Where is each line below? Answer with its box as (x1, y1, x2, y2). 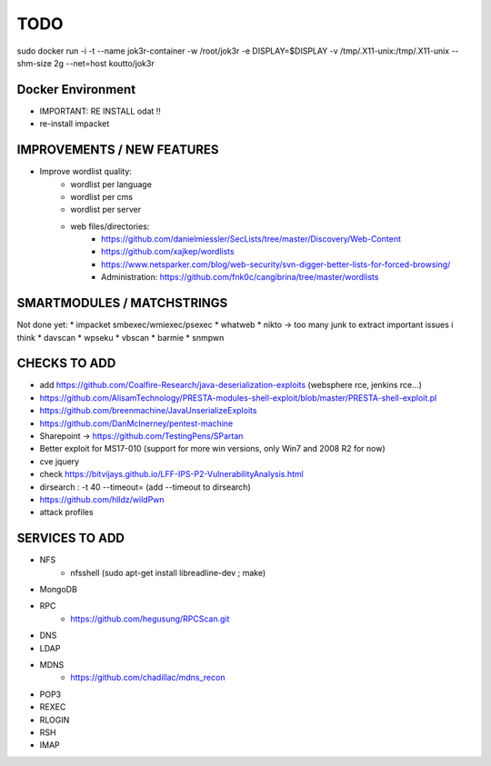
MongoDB (39, 584, 77, 595)
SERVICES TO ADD (16, 531, 125, 546)
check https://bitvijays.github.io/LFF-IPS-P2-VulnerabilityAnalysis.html (39, 469, 305, 480)
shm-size (16, 57, 52, 68)
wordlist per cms (70, 191, 134, 202)
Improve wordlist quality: (39, 166, 132, 177)
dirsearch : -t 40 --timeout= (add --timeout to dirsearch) (39, 482, 251, 492)
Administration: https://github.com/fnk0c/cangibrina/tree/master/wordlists (101, 272, 379, 283)
